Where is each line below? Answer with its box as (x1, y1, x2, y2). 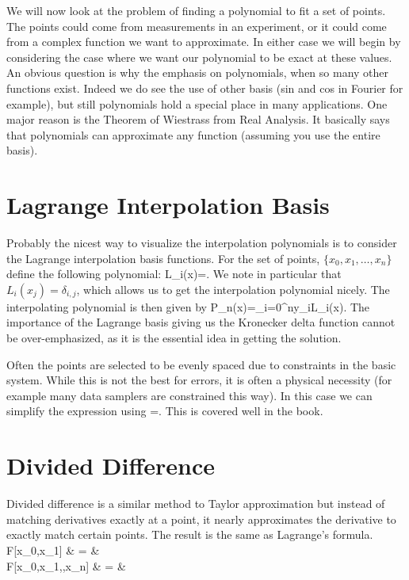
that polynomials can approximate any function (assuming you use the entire (6, 126, 380, 143)
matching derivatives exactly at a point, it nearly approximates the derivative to (6, 510, 396, 527)
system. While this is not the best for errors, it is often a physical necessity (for (6, 372, 392, 388)
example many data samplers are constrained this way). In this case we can (6, 387, 373, 403)
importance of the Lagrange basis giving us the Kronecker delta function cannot (6, 314, 396, 330)
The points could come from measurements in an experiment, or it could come (6, 17, 387, 34)
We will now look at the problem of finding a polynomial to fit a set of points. (6, 2, 386, 18)
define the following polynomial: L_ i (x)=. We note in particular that (6, 265, 342, 282)
